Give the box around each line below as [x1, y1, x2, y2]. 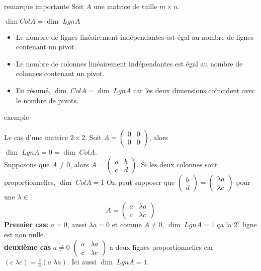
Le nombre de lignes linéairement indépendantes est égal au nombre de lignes [16, 31, 254, 42]
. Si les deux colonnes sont [137, 159, 218, 170]
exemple [4, 112, 29, 122]
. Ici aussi [67, 256, 97, 267]
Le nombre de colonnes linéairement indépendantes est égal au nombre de [16, 58, 243, 69]
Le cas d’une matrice [4, 131, 68, 142]
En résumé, [16, 85, 51, 95]
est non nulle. [4, 229, 46, 239]
